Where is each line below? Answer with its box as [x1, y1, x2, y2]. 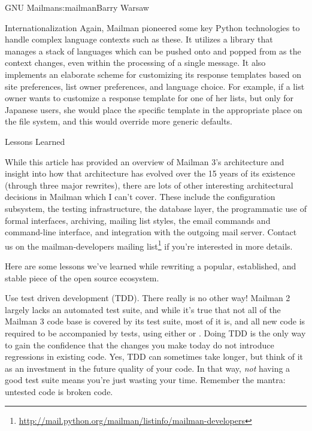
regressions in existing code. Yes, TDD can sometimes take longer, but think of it [5, 350, 304, 363]
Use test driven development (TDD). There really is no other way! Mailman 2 [5, 292, 290, 304]
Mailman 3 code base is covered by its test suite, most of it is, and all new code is [5, 315, 305, 327]
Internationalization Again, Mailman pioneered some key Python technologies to [5, 21, 300, 34]
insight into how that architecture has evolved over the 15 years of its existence [5, 167, 295, 180]
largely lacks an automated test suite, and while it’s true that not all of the [5, 303, 281, 315]
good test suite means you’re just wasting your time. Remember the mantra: [5, 374, 286, 386]
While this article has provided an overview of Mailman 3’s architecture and [5, 155, 284, 168]
